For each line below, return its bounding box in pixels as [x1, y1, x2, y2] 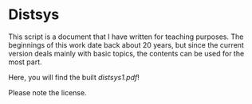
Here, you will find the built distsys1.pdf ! [8, 72, 140, 82]
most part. [8, 57, 42, 67]
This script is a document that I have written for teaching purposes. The [8, 32, 244, 41]
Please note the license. [8, 87, 87, 97]
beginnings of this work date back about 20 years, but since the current [8, 40, 245, 49]
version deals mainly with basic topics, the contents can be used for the [8, 48, 245, 58]
